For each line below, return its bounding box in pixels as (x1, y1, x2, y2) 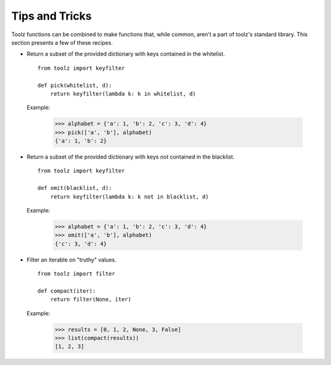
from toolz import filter (37, 270, 116, 277)
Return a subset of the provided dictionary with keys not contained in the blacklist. (26, 153, 235, 160)
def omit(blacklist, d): (37, 184, 112, 192)
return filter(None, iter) (50, 296, 132, 303)
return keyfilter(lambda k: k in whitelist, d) (50, 90, 196, 97)
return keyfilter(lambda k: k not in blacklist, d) (50, 193, 209, 200)
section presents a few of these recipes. (11, 39, 113, 46)
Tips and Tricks (11, 9, 92, 23)
